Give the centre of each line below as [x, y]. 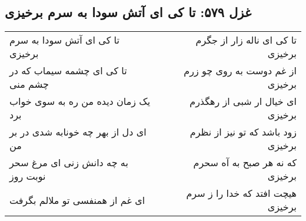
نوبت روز [28, 176]
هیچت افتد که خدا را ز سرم [241, 193]
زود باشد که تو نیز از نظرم [243, 132]
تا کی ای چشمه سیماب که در [68, 71]
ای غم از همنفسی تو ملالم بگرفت [77, 200]
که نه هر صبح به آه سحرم [245, 163]
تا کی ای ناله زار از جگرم [246, 40]
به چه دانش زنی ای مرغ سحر [69, 163]
